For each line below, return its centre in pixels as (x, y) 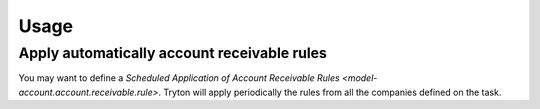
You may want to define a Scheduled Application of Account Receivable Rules (179, 78)
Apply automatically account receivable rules (172, 53)
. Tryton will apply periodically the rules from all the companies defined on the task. (330, 92)
